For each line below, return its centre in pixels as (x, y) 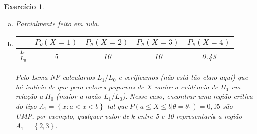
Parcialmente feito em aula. (58, 23)
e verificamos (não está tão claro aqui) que (183, 77)
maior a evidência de (186, 86)
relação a (29, 96)
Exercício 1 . (24, 6)
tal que (117, 106)
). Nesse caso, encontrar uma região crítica (187, 96)
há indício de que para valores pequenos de (80, 86)
